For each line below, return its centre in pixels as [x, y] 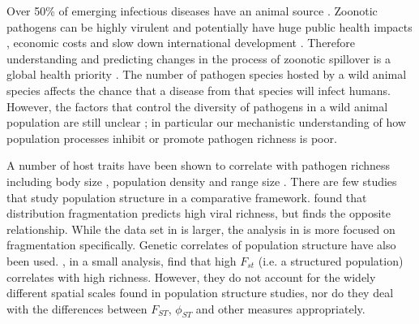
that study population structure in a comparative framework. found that [187, 197]
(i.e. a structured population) [331, 260]
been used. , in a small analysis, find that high [122, 260]
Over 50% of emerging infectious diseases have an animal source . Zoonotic [192, 11]
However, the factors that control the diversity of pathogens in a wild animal [197, 106]
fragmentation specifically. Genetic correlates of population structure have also [201, 245]
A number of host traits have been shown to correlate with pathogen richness [199, 165]
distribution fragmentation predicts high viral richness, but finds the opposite [199, 213]
